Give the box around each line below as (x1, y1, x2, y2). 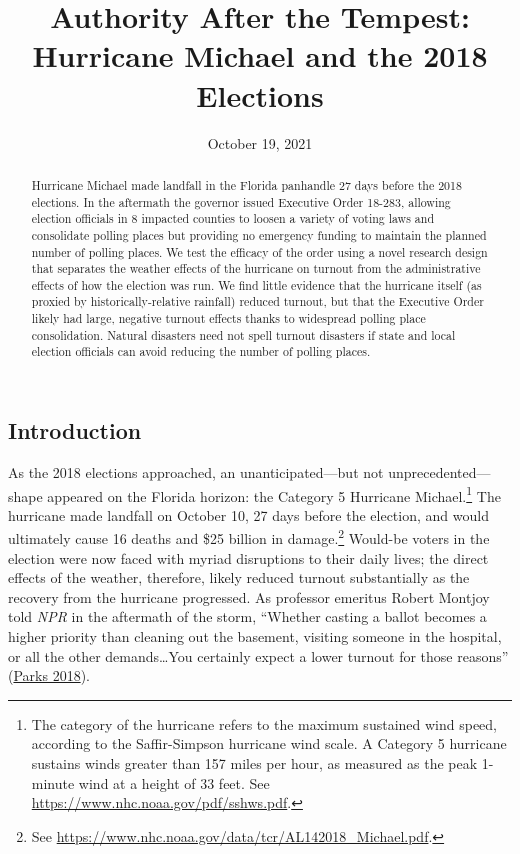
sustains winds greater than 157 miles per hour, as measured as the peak (31, 752, 478, 773)
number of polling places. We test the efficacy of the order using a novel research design (31, 243, 488, 260)
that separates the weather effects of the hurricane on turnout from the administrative (31, 260, 481, 277)
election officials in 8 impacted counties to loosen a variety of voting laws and (31, 210, 435, 227)
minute (31, 772, 75, 793)
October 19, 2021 (207, 132, 313, 153)
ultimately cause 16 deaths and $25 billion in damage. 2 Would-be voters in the (8, 525, 490, 549)
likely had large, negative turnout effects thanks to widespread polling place (31, 310, 426, 327)
